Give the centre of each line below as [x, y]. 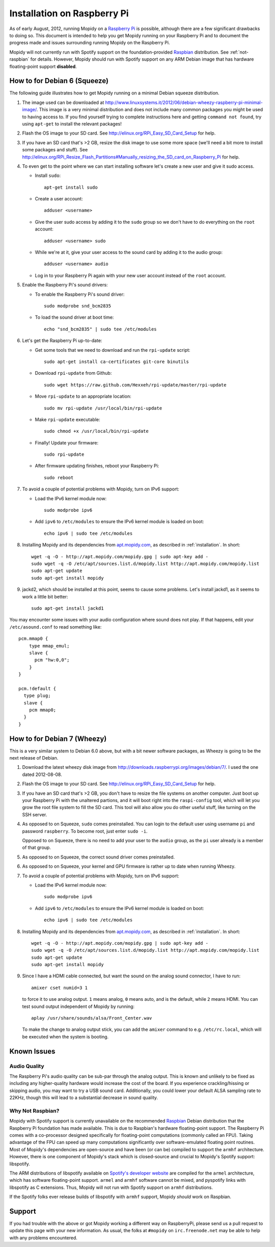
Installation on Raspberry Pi [69, 13]
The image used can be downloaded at [63, 102]
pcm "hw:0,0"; [52, 660]
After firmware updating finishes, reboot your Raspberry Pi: [97, 466]
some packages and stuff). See [55, 150]
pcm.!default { [37, 689]
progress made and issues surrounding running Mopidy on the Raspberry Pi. [90, 43]
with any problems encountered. [43, 1238]
